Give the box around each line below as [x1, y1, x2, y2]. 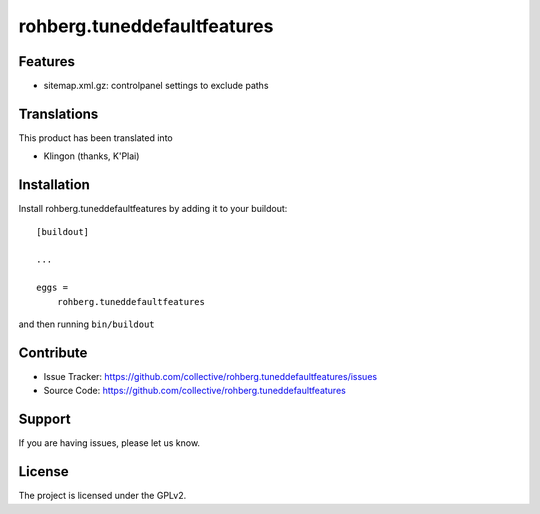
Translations [18, 105, 99, 122]
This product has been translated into [18, 131, 174, 144]
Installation [18, 176, 90, 194]
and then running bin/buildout [18, 318, 155, 330]
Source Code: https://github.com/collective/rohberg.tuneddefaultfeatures [43, 385, 347, 397]
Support [18, 411, 71, 428]
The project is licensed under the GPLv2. [18, 490, 187, 502]
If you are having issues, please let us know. [18, 437, 200, 449]
